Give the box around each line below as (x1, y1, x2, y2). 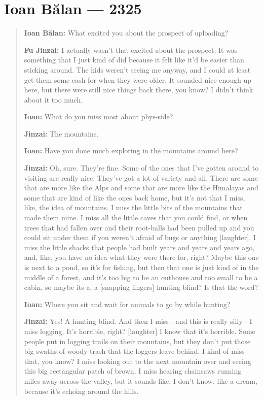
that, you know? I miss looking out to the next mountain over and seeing (24, 355, 251, 366)
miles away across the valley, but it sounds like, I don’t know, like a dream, (24, 375, 257, 386)
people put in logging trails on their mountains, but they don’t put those (24, 336, 251, 346)
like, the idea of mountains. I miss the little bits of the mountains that (24, 202, 243, 213)
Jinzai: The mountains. (24, 128, 99, 139)
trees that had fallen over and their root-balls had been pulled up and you (24, 222, 254, 232)
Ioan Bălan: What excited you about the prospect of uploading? (24, 27, 229, 38)
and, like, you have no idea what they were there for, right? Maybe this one (24, 252, 259, 262)
